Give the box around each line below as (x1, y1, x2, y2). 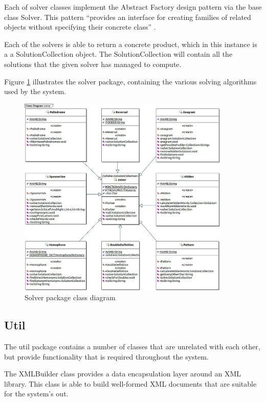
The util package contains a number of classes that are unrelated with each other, (4, 341, 260, 351)
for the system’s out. (4, 388, 69, 399)
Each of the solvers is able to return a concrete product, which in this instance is (4, 38, 257, 49)
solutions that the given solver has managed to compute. (4, 58, 182, 69)
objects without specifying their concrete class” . (4, 21, 156, 32)
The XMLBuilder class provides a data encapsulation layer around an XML (4, 368, 241, 379)
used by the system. (4, 86, 66, 97)
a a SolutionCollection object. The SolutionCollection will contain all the (4, 49, 233, 59)
